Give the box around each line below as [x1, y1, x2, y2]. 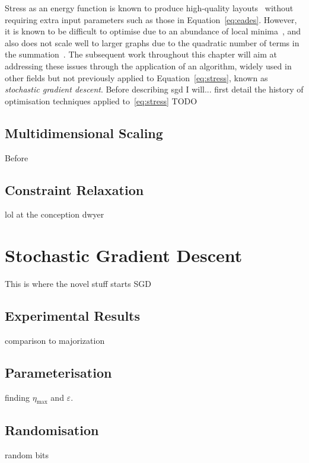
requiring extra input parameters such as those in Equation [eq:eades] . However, [5, 13, 297, 25]
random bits [5, 448, 49, 461]
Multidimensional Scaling [5, 123, 163, 142]
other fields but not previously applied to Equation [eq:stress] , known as [5, 71, 268, 84]
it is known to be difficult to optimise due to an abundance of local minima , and [5, 25, 301, 37]
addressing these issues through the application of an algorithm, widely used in [5, 59, 292, 72]
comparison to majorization [5, 334, 105, 346]
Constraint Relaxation [5, 180, 144, 199]
